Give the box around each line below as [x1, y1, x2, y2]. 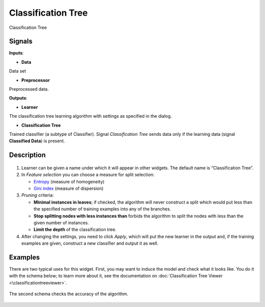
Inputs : [9, 50, 24, 56]
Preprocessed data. [9, 86, 49, 92]
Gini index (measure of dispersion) [33, 185, 104, 191]
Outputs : [9, 95, 28, 101]
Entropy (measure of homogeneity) [33, 179, 105, 184]
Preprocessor [21, 77, 50, 83]
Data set [9, 68, 26, 74]
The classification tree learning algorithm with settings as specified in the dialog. [9, 113, 172, 119]
